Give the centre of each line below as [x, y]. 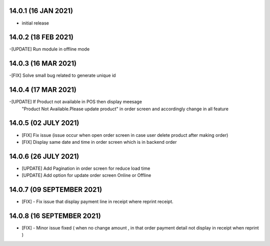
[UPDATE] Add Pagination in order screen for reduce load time [86, 168]
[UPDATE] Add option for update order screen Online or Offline [86, 175]
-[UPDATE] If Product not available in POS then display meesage [76, 102]
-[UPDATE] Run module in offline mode [49, 49]
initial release [35, 23]
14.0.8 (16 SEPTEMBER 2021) [55, 216]
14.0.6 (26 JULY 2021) [44, 156]
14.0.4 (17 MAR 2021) [43, 90]
